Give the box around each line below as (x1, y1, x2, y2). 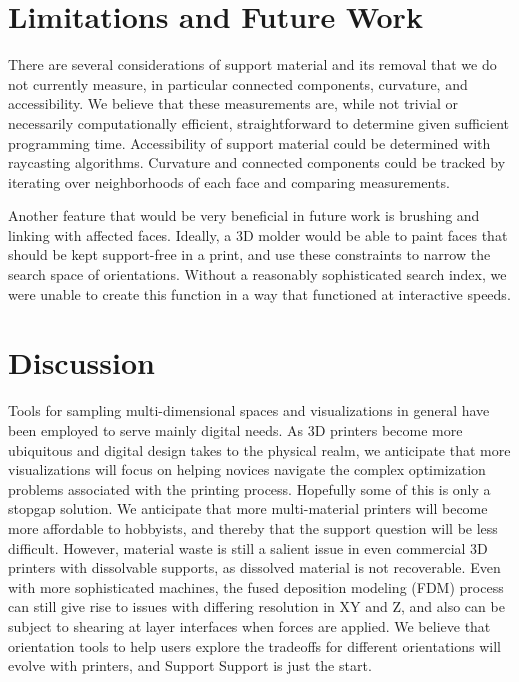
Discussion (8, 342, 155, 383)
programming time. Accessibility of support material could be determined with (8, 132, 491, 153)
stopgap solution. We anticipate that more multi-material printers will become (8, 498, 488, 519)
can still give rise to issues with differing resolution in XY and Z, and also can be (8, 596, 505, 617)
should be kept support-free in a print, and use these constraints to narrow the (8, 244, 491, 265)
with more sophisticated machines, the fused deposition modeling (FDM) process (8, 576, 504, 597)
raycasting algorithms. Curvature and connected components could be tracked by (8, 152, 506, 173)
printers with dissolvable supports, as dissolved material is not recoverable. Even (8, 557, 501, 578)
